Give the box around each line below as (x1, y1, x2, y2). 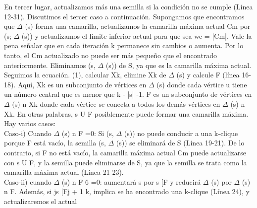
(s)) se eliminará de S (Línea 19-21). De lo (116, 138, 245, 148)
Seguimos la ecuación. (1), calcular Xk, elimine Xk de (4, 69, 166, 80)
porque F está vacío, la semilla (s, (4, 138, 106, 148)
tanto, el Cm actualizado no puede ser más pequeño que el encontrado (4, 50, 217, 60)
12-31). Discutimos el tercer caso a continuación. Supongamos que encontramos (4, 11, 245, 21)
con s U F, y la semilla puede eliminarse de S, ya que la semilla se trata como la (4, 157, 247, 167)
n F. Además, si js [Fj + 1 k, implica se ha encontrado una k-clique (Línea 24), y (4, 186, 250, 197)
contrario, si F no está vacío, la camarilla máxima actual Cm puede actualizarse (4, 147, 246, 157)
